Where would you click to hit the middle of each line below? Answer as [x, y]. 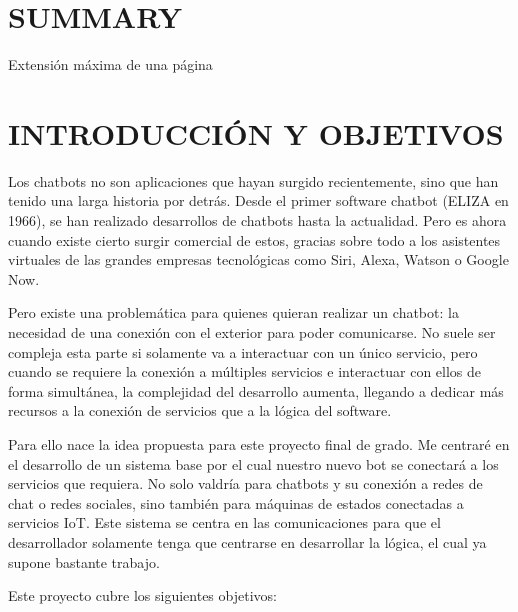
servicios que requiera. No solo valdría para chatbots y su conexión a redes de [245, 483]
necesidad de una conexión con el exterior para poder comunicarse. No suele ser [252, 332]
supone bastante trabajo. [84, 561]
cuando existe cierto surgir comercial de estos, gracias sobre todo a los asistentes [254, 239]
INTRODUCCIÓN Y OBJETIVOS [256, 132]
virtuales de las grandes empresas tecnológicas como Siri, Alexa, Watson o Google [258, 259]
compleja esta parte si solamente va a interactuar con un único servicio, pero [243, 351]
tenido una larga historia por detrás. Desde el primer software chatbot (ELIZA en [258, 200]
